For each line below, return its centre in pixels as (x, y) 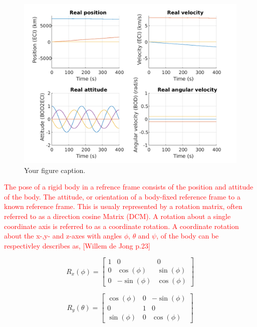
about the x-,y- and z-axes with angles (63, 236)
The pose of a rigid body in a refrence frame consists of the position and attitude (129, 187)
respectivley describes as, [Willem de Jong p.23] (77, 245)
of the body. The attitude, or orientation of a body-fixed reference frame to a (122, 196)
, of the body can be (188, 236)
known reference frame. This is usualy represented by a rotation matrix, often (123, 206)
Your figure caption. (55, 170)
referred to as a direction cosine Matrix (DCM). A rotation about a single (117, 216)
